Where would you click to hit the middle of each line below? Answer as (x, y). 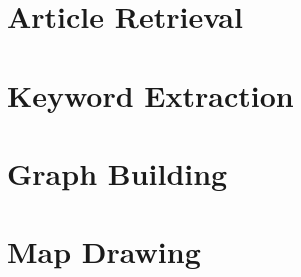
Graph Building (117, 172)
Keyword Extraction (150, 94)
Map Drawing (104, 251)
